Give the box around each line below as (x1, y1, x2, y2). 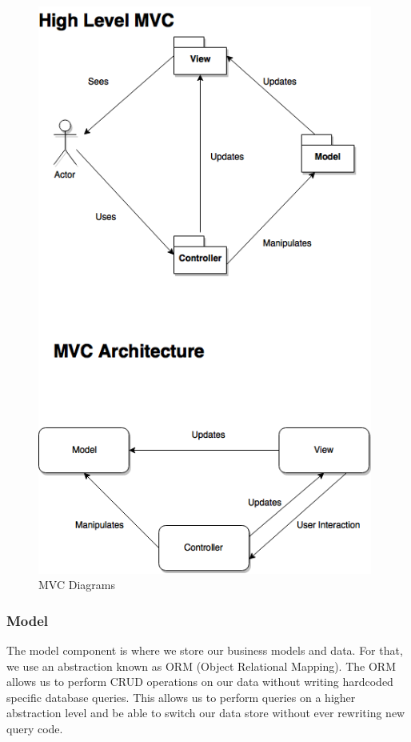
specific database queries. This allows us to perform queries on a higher (6, 688, 356, 705)
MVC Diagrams (38, 576, 115, 593)
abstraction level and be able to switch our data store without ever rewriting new (6, 704, 405, 721)
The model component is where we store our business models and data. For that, (6, 641, 403, 658)
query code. (6, 720, 63, 736)
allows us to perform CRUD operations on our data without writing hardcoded (6, 673, 393, 690)
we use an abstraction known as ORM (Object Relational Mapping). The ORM (6, 657, 396, 674)
